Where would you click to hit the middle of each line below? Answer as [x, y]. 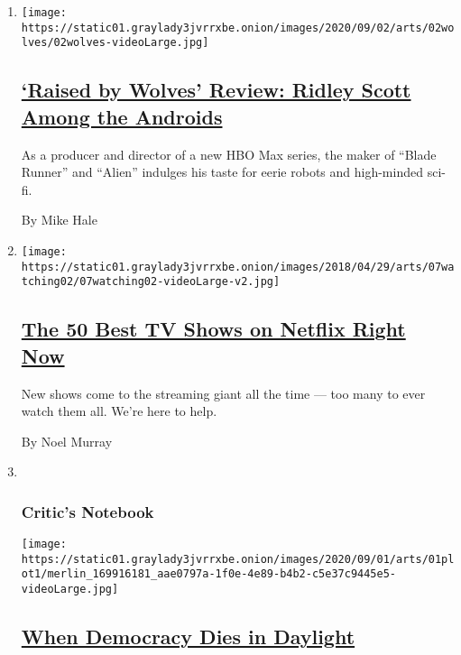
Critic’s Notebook [88, 511]
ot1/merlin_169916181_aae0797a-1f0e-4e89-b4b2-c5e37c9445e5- [209, 574]
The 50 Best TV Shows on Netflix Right [213, 329]
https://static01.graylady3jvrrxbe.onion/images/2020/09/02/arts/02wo [238, 28]
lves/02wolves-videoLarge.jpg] [115, 43]
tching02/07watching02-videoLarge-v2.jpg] [151, 282]
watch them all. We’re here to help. [119, 411]
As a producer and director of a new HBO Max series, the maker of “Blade [229, 154]
